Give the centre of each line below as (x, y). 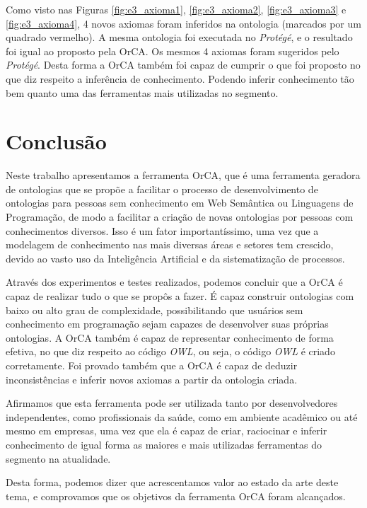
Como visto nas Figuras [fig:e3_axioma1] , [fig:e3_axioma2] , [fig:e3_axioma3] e (176, 9)
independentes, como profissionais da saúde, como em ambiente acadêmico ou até (182, 416)
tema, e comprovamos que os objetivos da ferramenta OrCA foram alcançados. (176, 496)
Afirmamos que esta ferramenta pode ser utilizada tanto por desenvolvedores (172, 403)
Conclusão (56, 141)
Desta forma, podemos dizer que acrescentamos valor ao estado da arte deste (172, 482)
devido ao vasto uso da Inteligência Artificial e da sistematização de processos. (175, 258)
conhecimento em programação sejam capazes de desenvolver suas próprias (167, 324)
